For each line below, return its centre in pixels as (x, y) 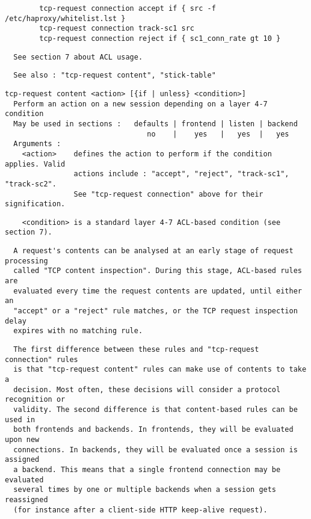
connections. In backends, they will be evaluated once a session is (155, 450)
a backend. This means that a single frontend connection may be (147, 469)
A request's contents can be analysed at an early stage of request (153, 251)
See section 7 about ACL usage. (78, 57)
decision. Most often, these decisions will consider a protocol (147, 389)
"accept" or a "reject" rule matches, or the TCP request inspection (155, 311)
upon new (22, 439)
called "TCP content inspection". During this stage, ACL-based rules (158, 271)
